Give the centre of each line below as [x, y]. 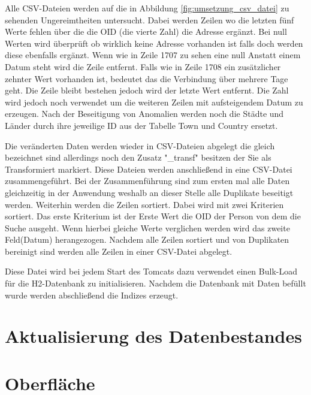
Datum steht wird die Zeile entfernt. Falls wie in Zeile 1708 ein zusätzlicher [143, 66]
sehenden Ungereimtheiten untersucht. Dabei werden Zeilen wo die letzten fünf [150, 19]
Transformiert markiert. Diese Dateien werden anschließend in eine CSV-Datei [149, 169]
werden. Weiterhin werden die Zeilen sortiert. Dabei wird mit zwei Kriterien [144, 204]
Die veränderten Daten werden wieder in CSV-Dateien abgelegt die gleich [140, 145]
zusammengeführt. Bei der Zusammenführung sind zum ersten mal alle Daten [147, 181]
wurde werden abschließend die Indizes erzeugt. [92, 295]
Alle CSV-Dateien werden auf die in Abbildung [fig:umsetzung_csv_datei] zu [147, 8]
